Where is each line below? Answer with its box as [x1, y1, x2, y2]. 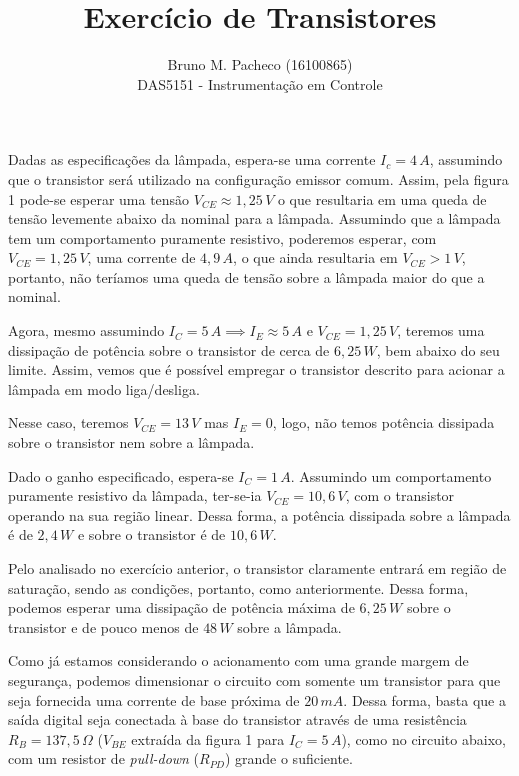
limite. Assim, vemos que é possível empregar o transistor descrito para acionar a [8, 359, 505, 380]
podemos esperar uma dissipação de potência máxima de [8, 597, 355, 618]
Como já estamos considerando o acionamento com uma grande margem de [8, 650, 469, 671]
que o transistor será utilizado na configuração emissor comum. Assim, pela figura [8, 168, 509, 189]
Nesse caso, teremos [8, 412, 129, 433]
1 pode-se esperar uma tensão [8, 188, 190, 209]
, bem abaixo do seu [376, 339, 500, 360]
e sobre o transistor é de [77, 524, 226, 545]
